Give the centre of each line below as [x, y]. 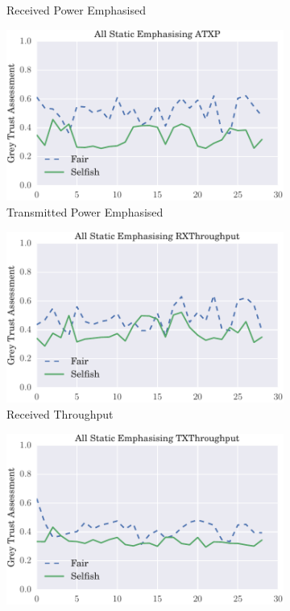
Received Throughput [60, 414]
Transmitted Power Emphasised [85, 212]
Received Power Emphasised [77, 10]
